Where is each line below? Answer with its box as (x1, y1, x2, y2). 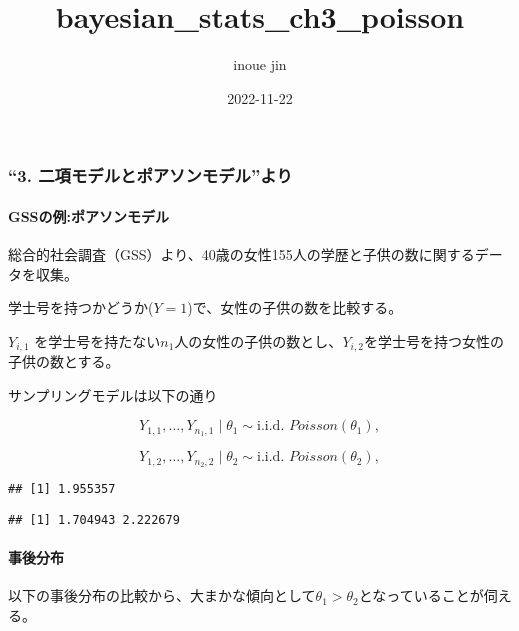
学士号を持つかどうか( (8, 297, 154, 318)
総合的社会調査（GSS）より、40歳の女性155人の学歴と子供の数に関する (8, 244, 475, 265)
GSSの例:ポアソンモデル (8, 205, 170, 226)
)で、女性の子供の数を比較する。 (187, 297, 403, 318)
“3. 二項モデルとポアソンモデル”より (8, 163, 293, 188)
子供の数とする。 (8, 351, 120, 372)
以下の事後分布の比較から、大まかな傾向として (8, 585, 316, 606)
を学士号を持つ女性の (363, 330, 504, 351)
